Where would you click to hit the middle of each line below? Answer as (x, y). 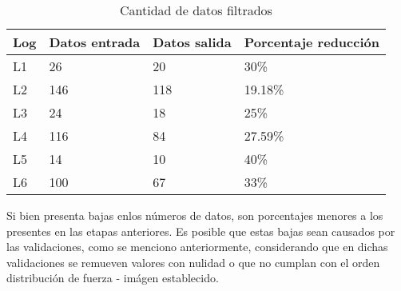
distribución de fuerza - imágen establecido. (113, 278)
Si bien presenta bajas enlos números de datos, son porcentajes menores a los (195, 215)
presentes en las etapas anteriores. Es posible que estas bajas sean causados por (201, 231)
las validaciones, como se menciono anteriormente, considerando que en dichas (197, 247)
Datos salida (192, 42)
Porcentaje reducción (312, 42)
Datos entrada (95, 42)
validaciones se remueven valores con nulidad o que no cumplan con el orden (193, 262)
